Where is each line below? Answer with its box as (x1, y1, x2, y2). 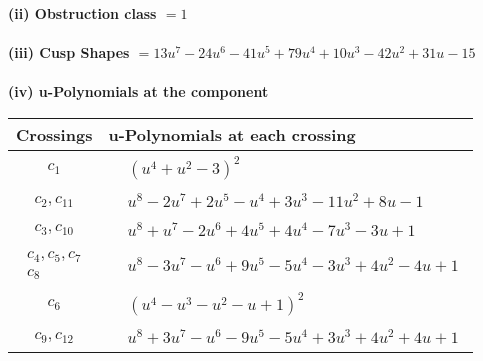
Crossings (16, 122, 93, 146)
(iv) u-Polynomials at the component (8, 81, 269, 102)
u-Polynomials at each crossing (108, 122, 356, 146)
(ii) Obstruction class (8, 3, 157, 23)
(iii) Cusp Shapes (8, 42, 130, 63)
